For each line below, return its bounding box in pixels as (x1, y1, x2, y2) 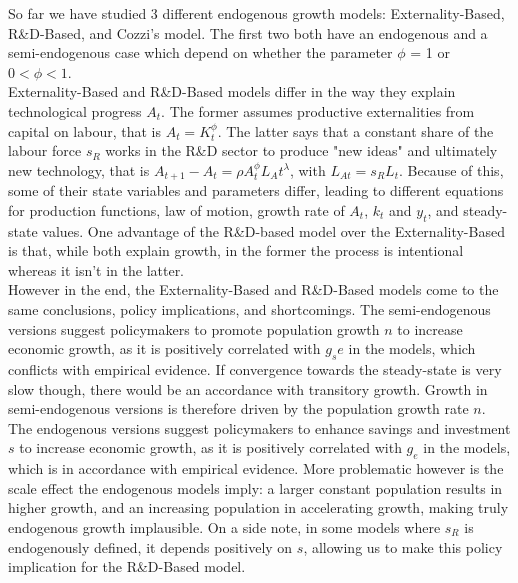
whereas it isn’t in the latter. (8, 259, 185, 280)
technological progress (8, 100, 142, 121)
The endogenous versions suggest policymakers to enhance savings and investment (8, 417, 511, 438)
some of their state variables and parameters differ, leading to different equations (8, 180, 504, 201)
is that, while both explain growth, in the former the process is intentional (8, 240, 464, 261)
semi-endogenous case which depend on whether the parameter (8, 42, 393, 63)
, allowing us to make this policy (303, 536, 503, 557)
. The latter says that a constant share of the (217, 120, 494, 141)
